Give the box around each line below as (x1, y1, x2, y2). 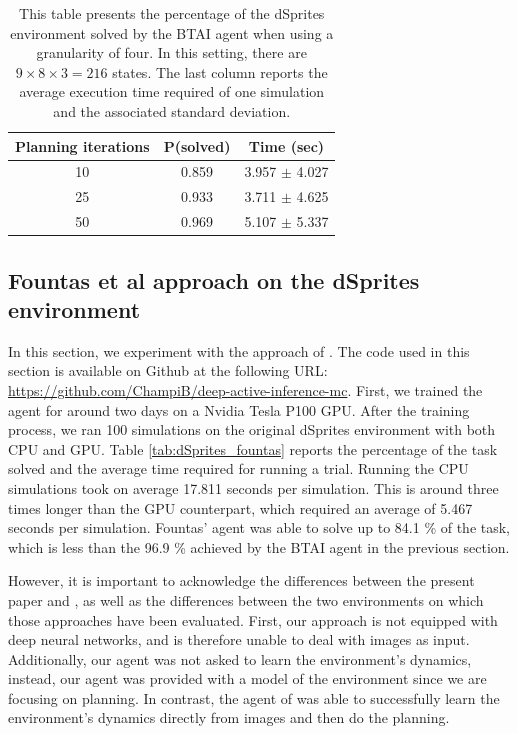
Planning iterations (15, 135, 150, 156)
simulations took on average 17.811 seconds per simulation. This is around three (8, 477, 499, 498)
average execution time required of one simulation (19, 81, 325, 102)
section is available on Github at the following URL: (8, 360, 328, 381)
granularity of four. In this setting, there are (36, 42, 307, 63)
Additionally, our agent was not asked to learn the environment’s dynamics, (8, 648, 472, 669)
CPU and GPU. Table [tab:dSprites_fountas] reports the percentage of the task (8, 438, 498, 459)
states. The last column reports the (112, 61, 328, 82)
